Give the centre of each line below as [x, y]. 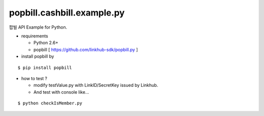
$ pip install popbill [45, 67]
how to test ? [34, 78]
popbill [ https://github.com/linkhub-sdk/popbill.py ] [86, 50]
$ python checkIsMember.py [50, 103]
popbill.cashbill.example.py [67, 13]
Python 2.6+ [46, 43]
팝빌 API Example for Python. [38, 27]
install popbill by [38, 56]
